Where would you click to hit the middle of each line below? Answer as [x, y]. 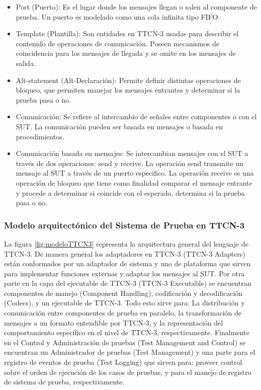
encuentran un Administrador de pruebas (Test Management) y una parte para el [130, 352]
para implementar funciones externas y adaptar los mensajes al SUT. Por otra [124, 273]
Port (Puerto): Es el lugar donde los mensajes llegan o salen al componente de [136, 7]
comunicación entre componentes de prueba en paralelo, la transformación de [123, 313]
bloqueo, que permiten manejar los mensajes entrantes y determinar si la [128, 90]
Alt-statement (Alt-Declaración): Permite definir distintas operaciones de [128, 80]
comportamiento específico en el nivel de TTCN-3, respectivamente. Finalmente [127, 332]
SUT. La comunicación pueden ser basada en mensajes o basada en [119, 126]
